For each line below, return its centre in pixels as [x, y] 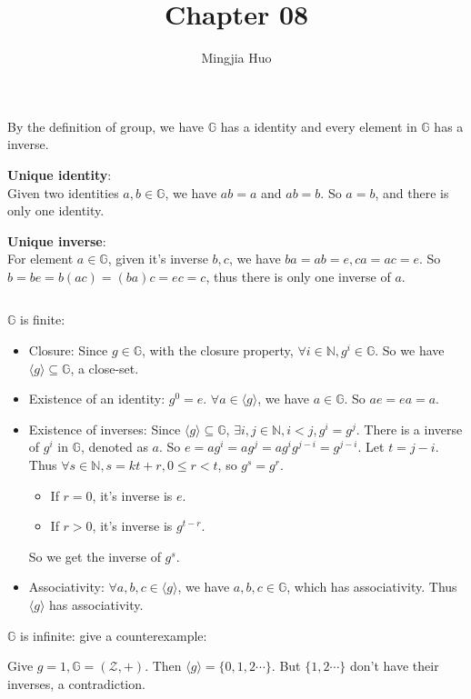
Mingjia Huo [236, 58]
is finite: [43, 320]
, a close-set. [105, 368]
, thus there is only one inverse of [298, 276]
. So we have [410, 350]
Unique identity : [60, 174]
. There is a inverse [409, 429]
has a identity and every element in [319, 126]
